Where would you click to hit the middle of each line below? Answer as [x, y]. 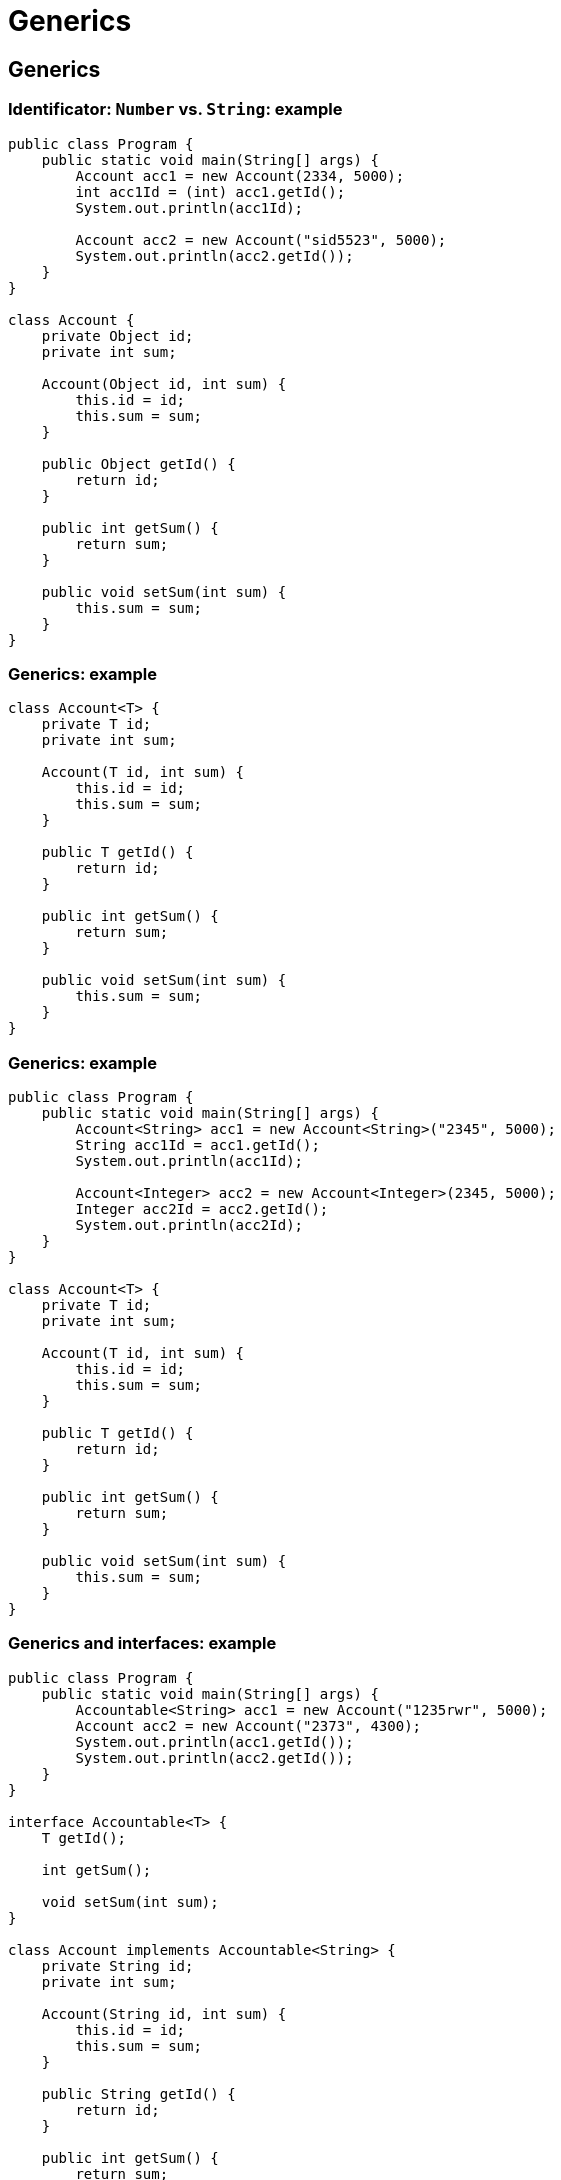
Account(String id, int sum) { [164, 2013]
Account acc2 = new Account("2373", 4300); [248, 1725]
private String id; [117, 1965]
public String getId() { [138, 2093]
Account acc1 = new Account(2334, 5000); [240, 175]
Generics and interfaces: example [142, 1643]
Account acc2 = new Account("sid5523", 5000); [261, 239]
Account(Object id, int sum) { [164, 383]
